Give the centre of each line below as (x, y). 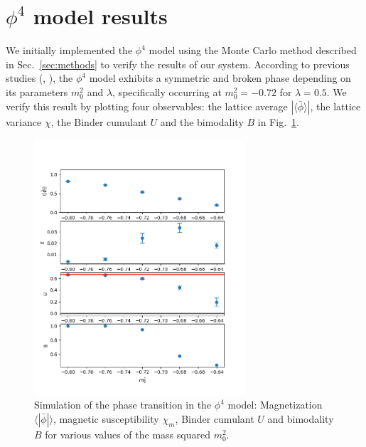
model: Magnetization (275, 405)
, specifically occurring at (167, 91)
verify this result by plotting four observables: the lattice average (147, 106)
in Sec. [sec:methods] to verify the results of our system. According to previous (178, 64)
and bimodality (301, 418)
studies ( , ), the (39, 78)
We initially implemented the (69, 50)
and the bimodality (202, 121)
